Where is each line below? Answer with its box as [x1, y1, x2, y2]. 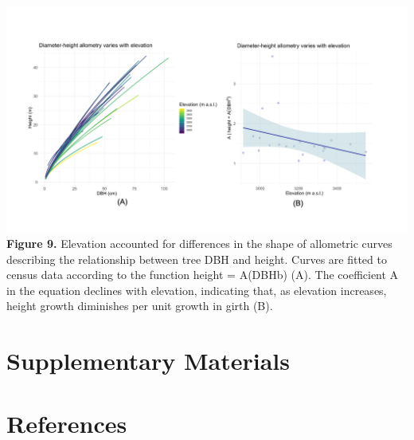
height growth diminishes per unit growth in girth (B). [6, 297, 273, 314]
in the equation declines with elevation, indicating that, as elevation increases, [6, 281, 387, 298]
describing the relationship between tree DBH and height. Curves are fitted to [6, 250, 387, 267]
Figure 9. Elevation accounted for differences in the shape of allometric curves [6, 235, 393, 252]
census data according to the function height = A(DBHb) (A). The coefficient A [6, 266, 399, 283]
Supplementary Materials [6, 344, 290, 377]
